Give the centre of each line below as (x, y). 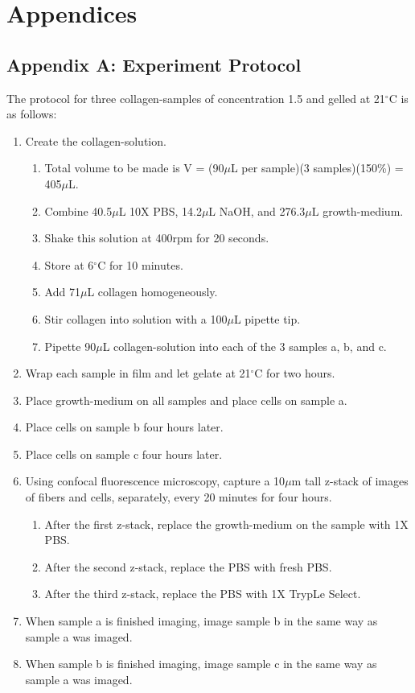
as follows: (32, 114)
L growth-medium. (357, 210)
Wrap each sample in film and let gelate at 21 (138, 373)
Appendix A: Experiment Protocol (154, 64)
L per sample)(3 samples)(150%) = (317, 168)
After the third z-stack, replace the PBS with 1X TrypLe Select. (203, 594)
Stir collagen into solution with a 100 (136, 318)
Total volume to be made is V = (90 (134, 168)
